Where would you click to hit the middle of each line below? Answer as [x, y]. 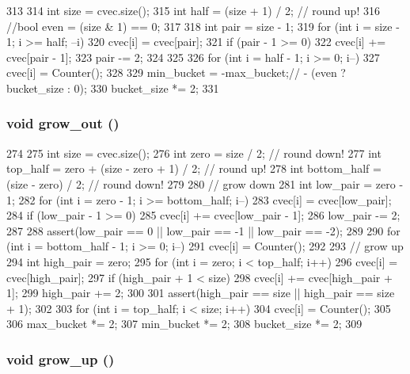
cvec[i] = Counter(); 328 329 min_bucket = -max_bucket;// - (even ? [176, 73]
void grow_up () [61, 359]
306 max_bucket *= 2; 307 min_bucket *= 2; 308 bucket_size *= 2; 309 [184, 324]
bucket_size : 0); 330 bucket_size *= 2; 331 [113, 88]
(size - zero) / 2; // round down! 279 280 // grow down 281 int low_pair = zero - [205, 183]
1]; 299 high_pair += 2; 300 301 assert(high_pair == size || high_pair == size [201, 293]
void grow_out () [63, 123]
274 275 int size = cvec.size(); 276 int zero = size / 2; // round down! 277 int [194, 153]
